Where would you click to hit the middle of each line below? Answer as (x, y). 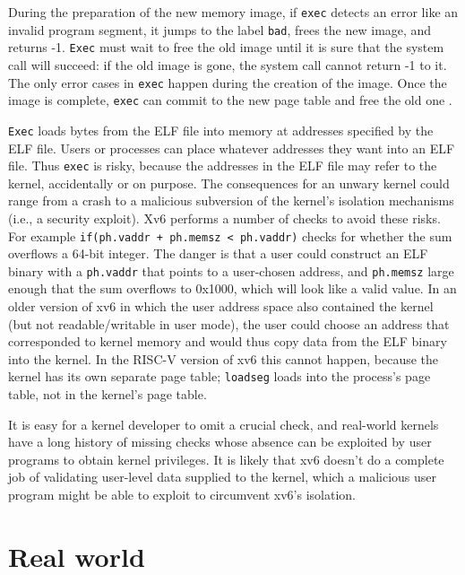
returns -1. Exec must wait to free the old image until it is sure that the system (226, 47)
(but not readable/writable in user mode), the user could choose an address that (229, 323)
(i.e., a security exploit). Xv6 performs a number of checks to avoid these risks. (224, 218)
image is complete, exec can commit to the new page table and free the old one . (230, 100)
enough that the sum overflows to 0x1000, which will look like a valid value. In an (232, 288)
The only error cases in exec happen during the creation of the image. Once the (228, 82)
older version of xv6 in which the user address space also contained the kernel (221, 306)
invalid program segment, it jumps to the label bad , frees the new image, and (220, 29)
